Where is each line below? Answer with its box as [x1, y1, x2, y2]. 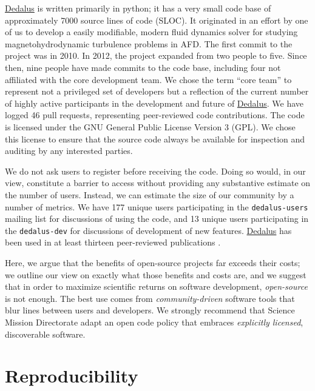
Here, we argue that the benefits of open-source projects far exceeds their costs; [5, 256, 300, 269]
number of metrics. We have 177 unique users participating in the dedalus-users [5, 200, 308, 213]
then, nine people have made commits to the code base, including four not [5, 61, 281, 73]
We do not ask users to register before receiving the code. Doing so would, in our [5, 164, 306, 177]
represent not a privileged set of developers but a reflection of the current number [5, 85, 309, 98]
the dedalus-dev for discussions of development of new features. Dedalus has [5, 224, 292, 236]
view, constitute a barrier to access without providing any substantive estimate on [5, 176, 311, 189]
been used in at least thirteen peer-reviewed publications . [5, 236, 221, 249]
